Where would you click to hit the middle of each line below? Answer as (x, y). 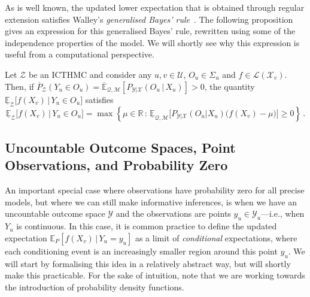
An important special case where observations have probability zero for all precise (155, 190)
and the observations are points (173, 213)
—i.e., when (283, 213)
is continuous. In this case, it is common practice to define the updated (147, 226)
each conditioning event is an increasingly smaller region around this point (141, 251)
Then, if (19, 86)
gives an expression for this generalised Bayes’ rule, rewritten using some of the (150, 31)
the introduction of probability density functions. (95, 287)
